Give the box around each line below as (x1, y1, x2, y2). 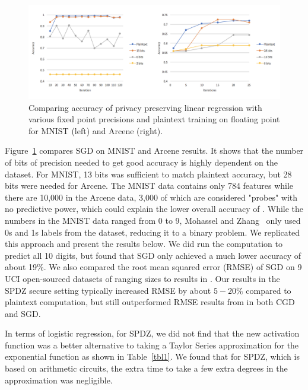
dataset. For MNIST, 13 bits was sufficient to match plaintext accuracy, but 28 (5, 167, 292, 180)
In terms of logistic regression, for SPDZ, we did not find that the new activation (5, 327, 300, 340)
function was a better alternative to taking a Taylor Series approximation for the (5, 338, 299, 351)
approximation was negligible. (5, 373, 113, 386)
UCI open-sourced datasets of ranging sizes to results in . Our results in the (5, 272, 280, 284)
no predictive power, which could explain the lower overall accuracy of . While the (5, 202, 304, 215)
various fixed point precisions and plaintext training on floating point (28, 113, 280, 125)
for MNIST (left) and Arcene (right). (28, 124, 163, 137)
